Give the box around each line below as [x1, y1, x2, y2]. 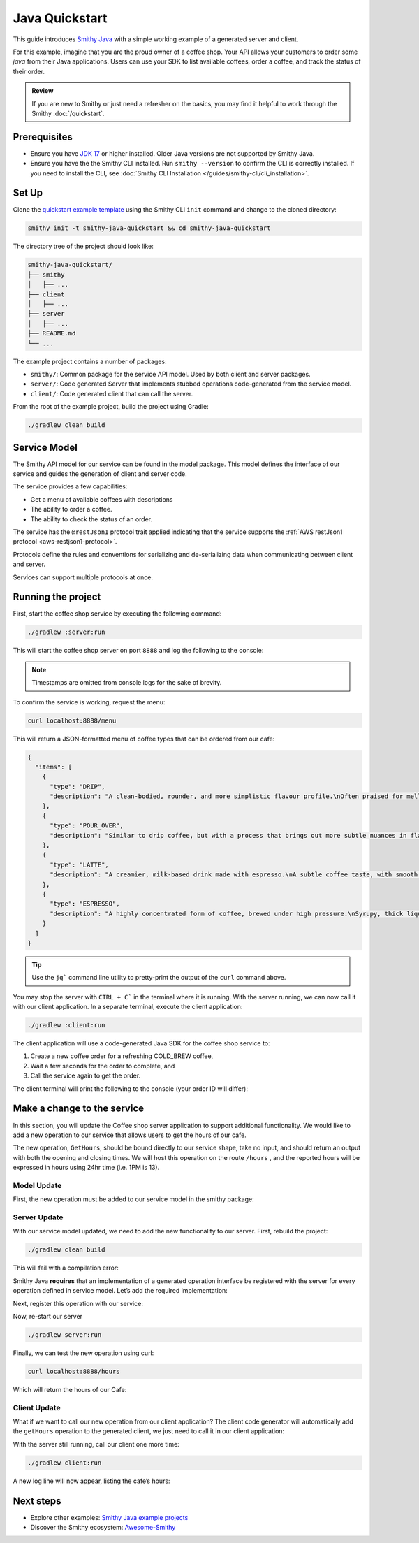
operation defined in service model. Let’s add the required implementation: [13, 1287, 228, 1295]
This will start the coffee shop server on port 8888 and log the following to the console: [13, 646, 264, 655]
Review [31, 87, 54, 95]
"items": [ [35, 762, 73, 771]
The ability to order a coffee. [30, 505, 112, 514]
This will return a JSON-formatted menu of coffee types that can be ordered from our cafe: [13, 734, 275, 743]
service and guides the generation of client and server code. [13, 469, 188, 478]
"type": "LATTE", [50, 860, 110, 869]
